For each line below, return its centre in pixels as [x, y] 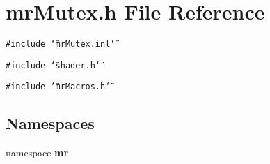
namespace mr [37, 152]
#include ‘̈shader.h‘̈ [53, 65]
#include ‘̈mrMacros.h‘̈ [58, 87]
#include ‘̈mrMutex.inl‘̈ [61, 44]
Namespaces [50, 123]
